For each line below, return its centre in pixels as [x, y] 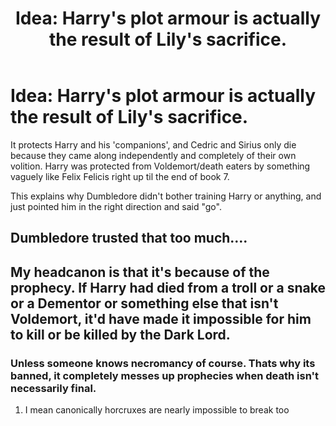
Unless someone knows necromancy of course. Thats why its [163, 363]
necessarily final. [53, 388]
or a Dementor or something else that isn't [144, 303]
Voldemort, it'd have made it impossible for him [161, 318]
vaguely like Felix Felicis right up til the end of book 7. [120, 176]
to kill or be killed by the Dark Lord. [120, 334]
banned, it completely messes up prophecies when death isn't [165, 375]
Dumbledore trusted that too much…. [129, 238]
